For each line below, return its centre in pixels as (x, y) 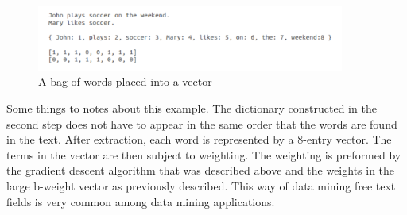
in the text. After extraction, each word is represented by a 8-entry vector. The (199, 139)
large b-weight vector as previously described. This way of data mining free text (201, 186)
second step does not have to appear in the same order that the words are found (202, 123)
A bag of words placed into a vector (125, 81)
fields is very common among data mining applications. (141, 201)
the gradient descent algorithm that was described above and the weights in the (201, 170)
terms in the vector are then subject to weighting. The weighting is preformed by (204, 154)
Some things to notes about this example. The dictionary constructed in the (192, 108)
